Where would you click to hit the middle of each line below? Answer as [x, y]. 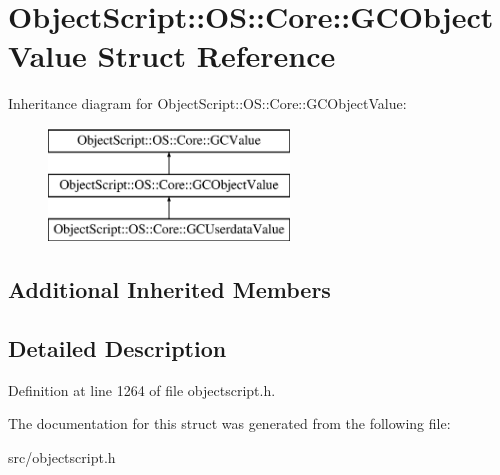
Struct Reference [216, 55]
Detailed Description [117, 348]
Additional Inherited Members [169, 289]
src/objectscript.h [62, 457]
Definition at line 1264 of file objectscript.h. [142, 389]
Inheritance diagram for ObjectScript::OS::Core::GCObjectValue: [207, 103]
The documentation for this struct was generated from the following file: [229, 423]
